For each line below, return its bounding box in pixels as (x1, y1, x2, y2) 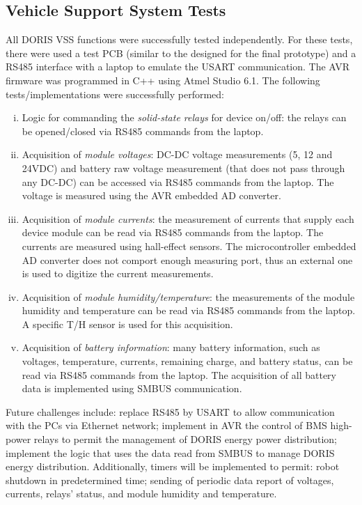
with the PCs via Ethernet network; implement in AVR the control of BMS (6, 418, 327, 433)
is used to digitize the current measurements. (22, 266, 214, 281)
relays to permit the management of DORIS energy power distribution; (33, 432, 337, 446)
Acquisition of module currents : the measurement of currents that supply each (22, 211, 354, 226)
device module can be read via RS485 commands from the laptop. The (22, 225, 324, 240)
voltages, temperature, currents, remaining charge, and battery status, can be (22, 354, 353, 368)
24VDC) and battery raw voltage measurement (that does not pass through (22, 160, 345, 175)
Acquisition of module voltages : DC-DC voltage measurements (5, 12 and (22, 147, 333, 162)
